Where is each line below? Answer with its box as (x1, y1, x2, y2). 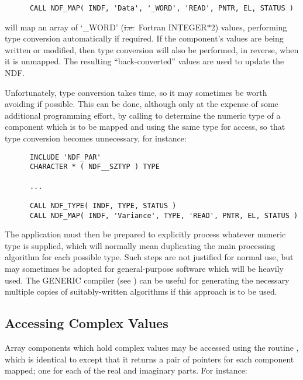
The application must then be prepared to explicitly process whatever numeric (5, 228, 286, 240)
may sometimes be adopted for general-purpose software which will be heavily (5, 262, 284, 274)
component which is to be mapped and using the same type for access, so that (5, 120, 285, 133)
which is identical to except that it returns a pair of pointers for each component (5, 353, 294, 365)
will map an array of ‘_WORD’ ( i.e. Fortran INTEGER (5, 20, 207, 33)
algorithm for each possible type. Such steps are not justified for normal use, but (5, 251, 294, 263)
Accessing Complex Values (5, 314, 168, 332)
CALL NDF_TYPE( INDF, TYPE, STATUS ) (29, 201, 177, 210)
